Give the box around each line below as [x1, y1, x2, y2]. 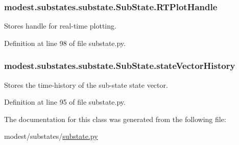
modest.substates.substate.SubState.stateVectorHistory [4, 59, 235, 72]
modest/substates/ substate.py [4, 131, 98, 141]
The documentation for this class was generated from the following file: [4, 113, 226, 124]
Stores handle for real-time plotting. [4, 20, 116, 31]
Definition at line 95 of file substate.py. [4, 96, 126, 107]
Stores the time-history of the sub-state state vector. [4, 79, 168, 90]
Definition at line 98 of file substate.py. [4, 37, 126, 48]
